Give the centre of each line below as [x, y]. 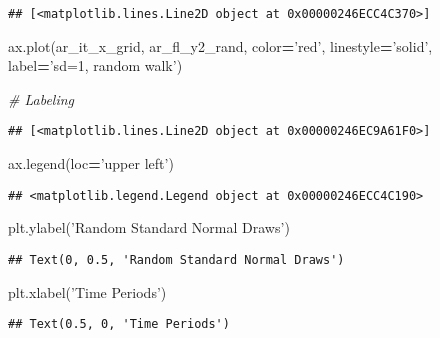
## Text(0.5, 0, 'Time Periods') [119, 324]
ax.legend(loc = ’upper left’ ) [91, 163]
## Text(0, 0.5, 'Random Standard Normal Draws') [176, 259]
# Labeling [41, 98]
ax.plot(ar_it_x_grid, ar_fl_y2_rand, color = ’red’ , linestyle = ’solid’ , [220, 45]
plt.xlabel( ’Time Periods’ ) [87, 291]
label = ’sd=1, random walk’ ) [95, 65]
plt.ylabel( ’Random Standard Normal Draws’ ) [149, 227]
